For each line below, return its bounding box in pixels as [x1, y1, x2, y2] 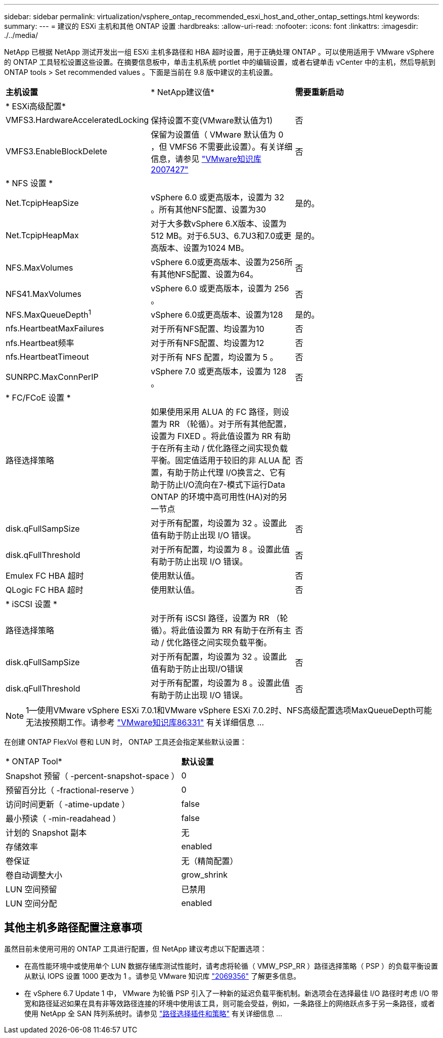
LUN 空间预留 [6, 884, 57, 894]
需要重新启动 [295, 87, 344, 97]
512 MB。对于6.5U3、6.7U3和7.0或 [151, 231, 284, 241]
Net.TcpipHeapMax [6, 230, 79, 240]
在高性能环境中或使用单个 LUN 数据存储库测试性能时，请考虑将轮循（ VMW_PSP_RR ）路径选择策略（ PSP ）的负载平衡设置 [24, 961, 438, 970]
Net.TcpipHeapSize [6, 198, 79, 208]
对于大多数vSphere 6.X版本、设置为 [151, 219, 287, 229]
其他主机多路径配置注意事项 [4, 921, 142, 934]
